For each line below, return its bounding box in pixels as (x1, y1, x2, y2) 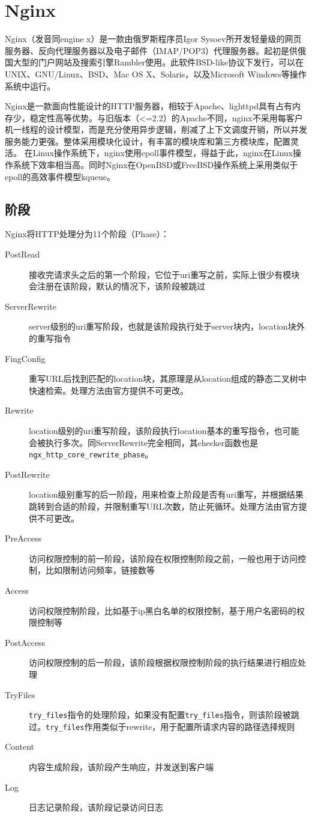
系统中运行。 (5, 79, 55, 92)
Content (5, 740, 34, 753)
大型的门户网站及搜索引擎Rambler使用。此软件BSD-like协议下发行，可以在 (13, 56, 304, 68)
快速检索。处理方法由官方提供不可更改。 (29, 384, 188, 396)
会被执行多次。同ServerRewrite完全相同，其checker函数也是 (29, 436, 259, 448)
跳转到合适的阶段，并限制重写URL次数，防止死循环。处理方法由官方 (29, 500, 299, 513)
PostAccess (5, 636, 45, 648)
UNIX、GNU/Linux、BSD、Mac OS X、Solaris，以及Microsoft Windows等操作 (5, 67, 307, 80)
